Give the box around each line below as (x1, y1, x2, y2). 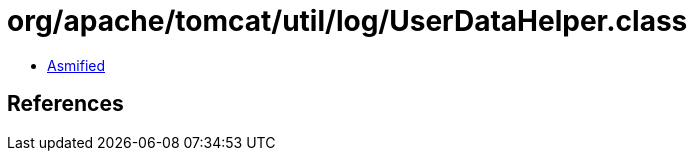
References (7, 91, 124, 117)
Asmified (47, 56, 106, 74)
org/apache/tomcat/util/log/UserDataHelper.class (7, 4, 688, 38)
